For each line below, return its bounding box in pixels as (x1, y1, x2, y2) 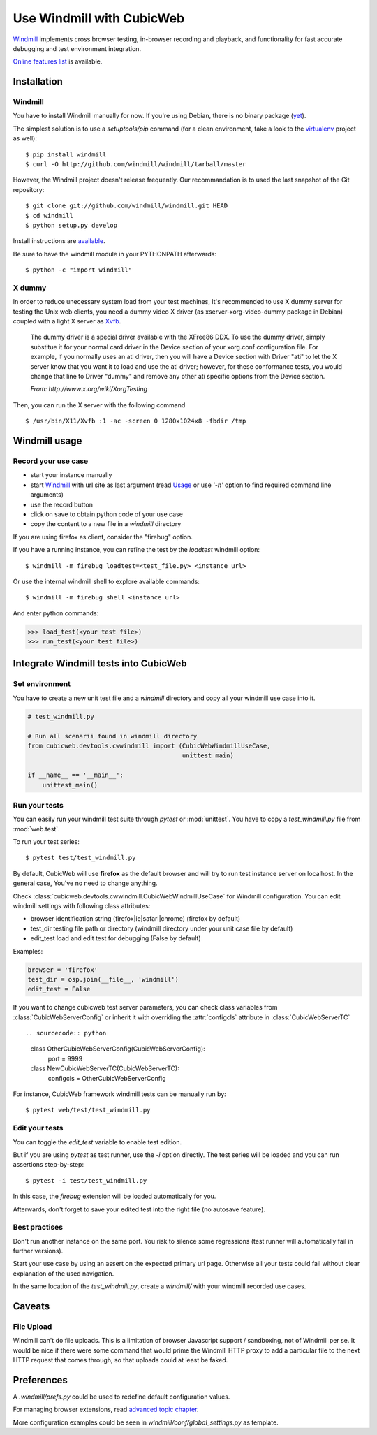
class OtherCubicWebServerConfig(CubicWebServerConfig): (30, 1044, 205, 1053)
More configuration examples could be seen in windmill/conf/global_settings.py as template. (13, 1418, 279, 1427)
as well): (13, 134, 38, 143)
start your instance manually (30, 471, 112, 479)
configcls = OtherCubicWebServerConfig (47, 1074, 167, 1082)
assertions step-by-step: (13, 1160, 84, 1169)
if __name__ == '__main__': (27, 771, 124, 779)
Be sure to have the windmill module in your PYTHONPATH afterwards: (13, 249, 216, 258)
